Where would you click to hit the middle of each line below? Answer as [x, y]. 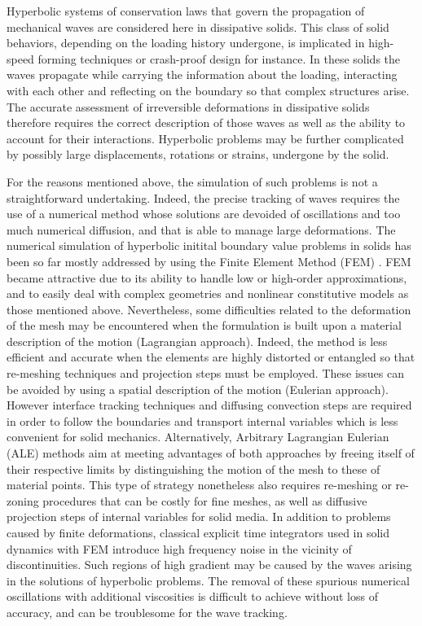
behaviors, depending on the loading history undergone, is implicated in [186, 43]
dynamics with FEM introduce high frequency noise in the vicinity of [179, 548]
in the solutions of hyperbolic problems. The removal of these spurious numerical [208, 580]
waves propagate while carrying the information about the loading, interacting [202, 74]
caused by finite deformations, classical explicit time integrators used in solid [198, 532]
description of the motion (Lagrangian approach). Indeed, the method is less [197, 341]
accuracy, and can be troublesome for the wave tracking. [147, 612]
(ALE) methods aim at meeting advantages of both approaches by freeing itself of [211, 453]
